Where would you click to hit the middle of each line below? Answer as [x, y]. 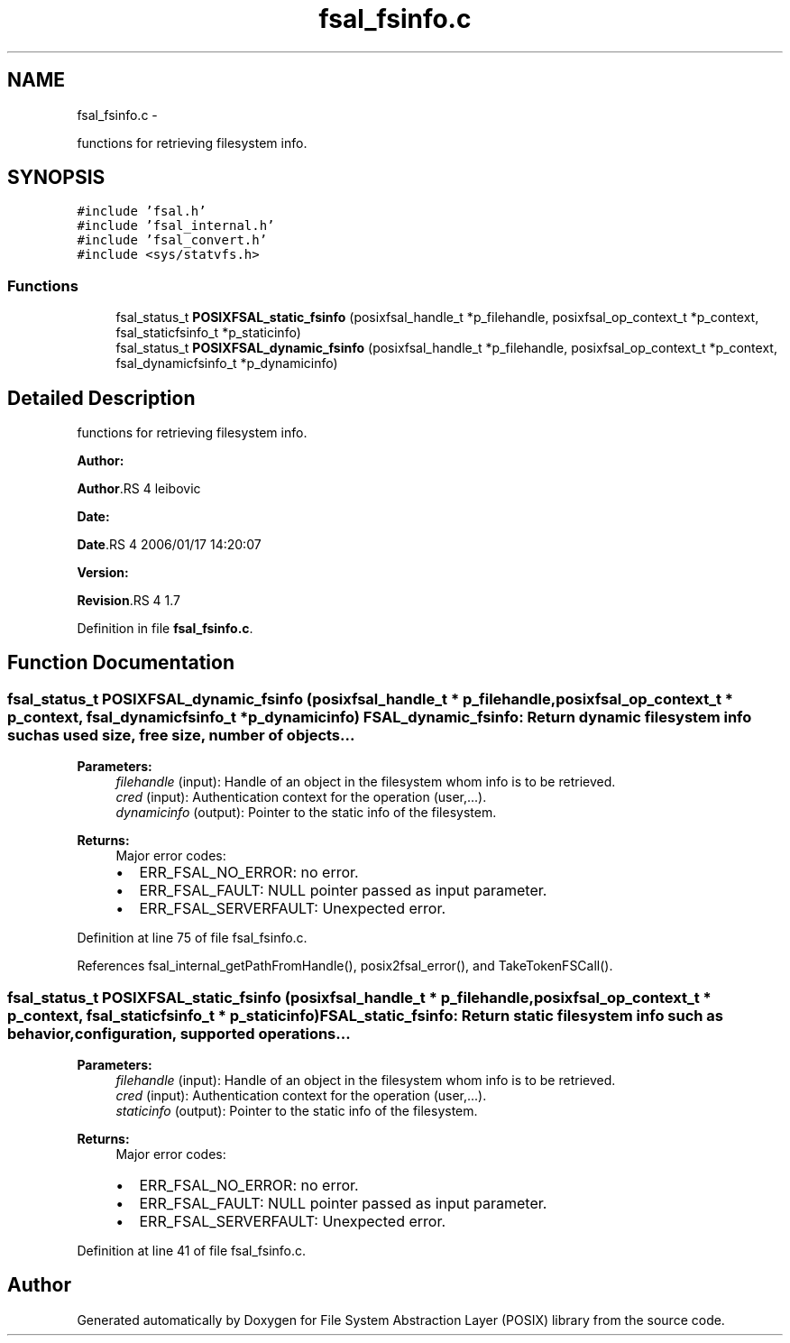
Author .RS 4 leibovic [139, 489]
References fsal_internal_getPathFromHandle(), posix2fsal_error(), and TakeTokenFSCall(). [345, 966]
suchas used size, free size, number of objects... [181, 735]
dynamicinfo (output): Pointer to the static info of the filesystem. [306, 813]
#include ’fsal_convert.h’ [172, 240]
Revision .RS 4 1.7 [129, 601]
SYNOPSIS [56, 178]
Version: [103, 573]
